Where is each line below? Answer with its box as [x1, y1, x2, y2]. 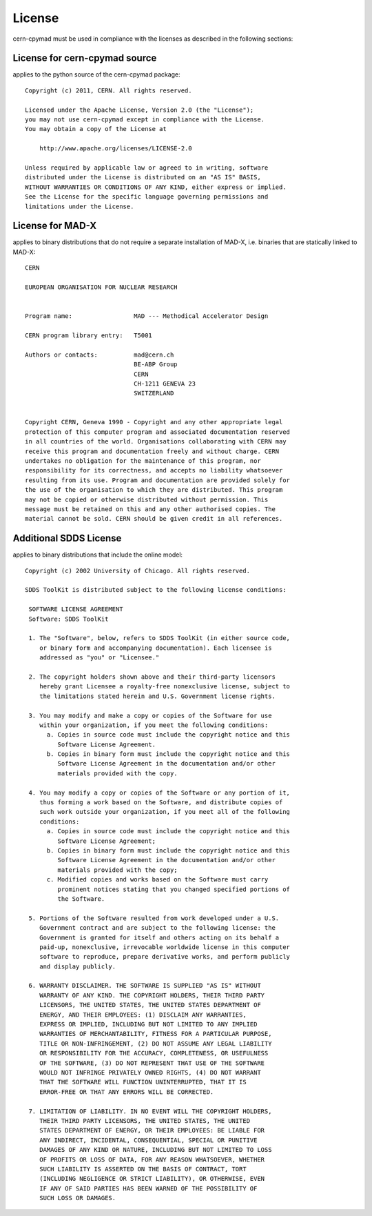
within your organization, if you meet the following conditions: [39, 721, 269, 729]
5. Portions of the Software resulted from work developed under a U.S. [28, 914, 280, 922]
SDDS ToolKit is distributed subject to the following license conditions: [25, 586, 287, 594]
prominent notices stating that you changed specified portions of [57, 885, 291, 893]
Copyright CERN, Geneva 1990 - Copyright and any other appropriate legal [25, 418, 283, 426]
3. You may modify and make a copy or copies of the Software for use [28, 711, 272, 719]
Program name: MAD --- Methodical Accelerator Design [25, 312, 269, 320]
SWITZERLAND [133, 390, 174, 397]
